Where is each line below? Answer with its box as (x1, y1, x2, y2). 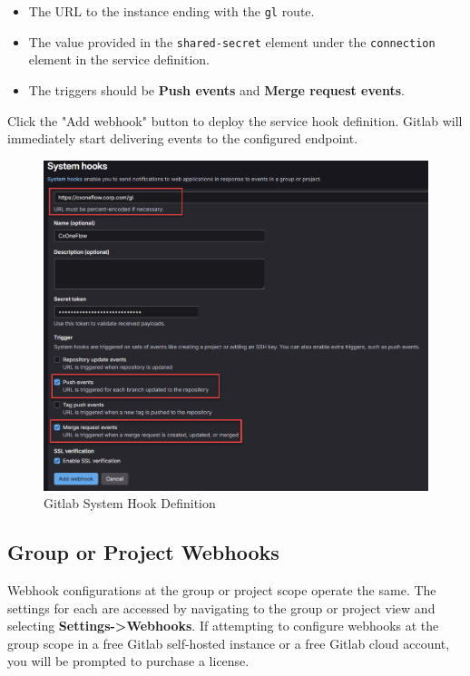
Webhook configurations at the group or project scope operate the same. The (7, 580, 436, 599)
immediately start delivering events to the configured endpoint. (7, 129, 358, 148)
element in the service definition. (28, 50, 211, 69)
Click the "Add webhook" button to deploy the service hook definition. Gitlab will (7, 111, 463, 130)
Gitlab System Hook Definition (44, 494, 216, 513)
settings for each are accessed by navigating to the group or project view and (7, 598, 436, 617)
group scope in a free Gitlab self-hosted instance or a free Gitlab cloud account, (7, 633, 450, 652)
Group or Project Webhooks (7, 538, 279, 566)
